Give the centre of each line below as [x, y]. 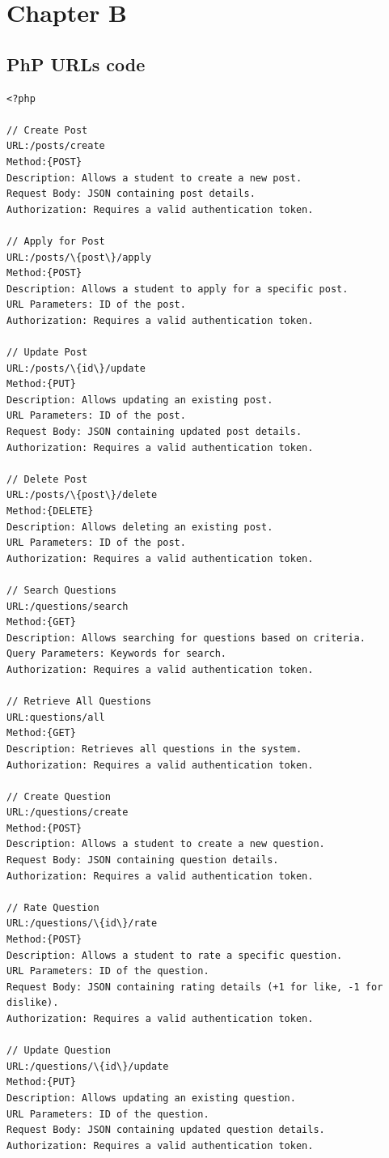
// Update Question [59, 1051]
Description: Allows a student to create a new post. [154, 178]
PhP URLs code [76, 64]
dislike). [33, 1003]
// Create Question [59, 796]
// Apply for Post [56, 241]
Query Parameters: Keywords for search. [117, 654]
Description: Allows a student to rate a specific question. [175, 955]
